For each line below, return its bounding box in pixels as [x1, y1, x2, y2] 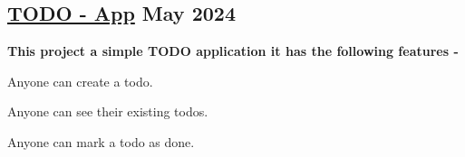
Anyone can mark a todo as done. [7, 132, 195, 151]
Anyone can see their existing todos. [7, 102, 208, 121]
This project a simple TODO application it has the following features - [7, 42, 459, 60]
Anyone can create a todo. [7, 71, 153, 90]
